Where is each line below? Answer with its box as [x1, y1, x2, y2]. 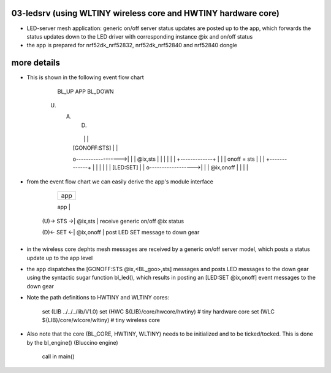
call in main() [42, 353, 75, 360]
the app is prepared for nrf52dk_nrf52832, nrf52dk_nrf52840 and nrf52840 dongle [26, 42, 237, 49]
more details [11, 58, 61, 68]
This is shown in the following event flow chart [26, 74, 144, 81]
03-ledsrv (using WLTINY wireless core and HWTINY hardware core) [11, 8, 280, 18]
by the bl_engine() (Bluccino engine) [26, 339, 119, 346]
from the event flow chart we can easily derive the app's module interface [26, 178, 214, 185]
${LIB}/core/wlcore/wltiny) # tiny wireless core [42, 317, 161, 324]
